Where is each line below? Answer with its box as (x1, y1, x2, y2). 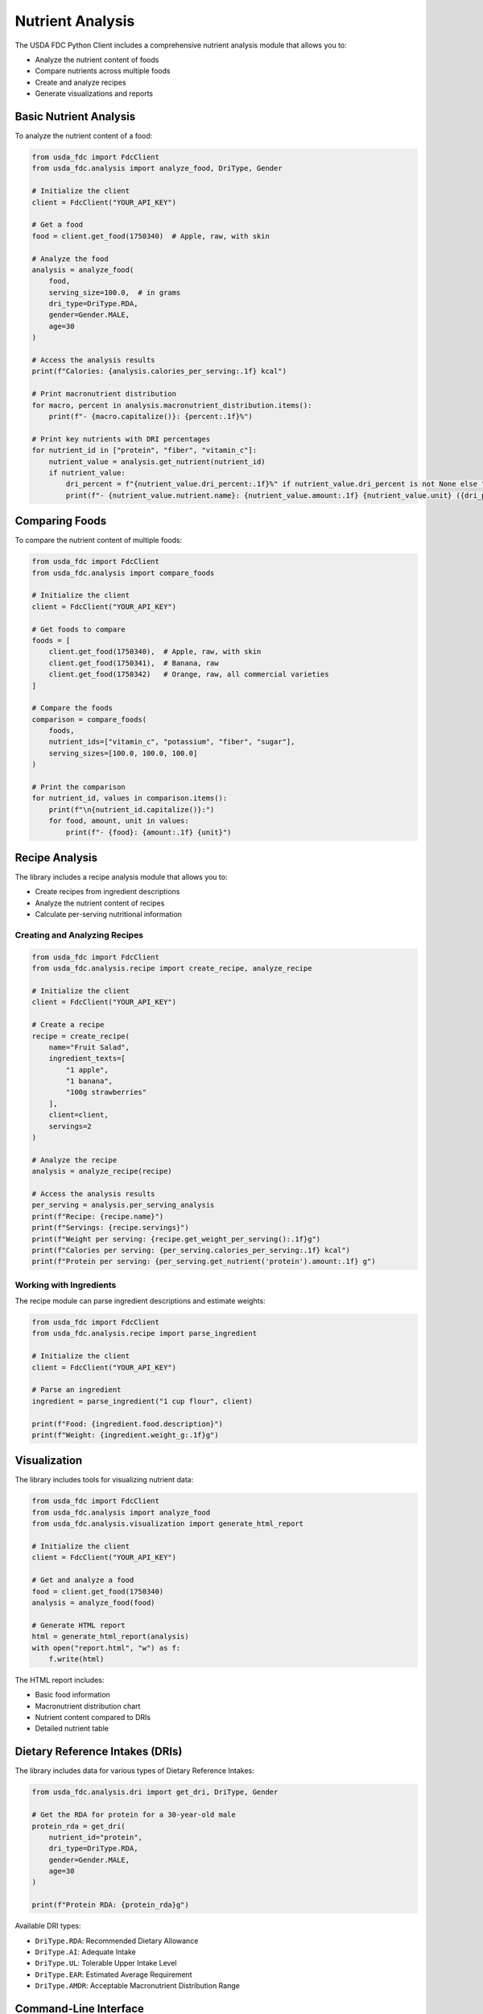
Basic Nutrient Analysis (14, 110, 136, 123)
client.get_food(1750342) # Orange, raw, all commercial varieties (48, 669, 329, 679)
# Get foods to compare (31, 624, 126, 634)
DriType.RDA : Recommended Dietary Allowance (35, 1936, 199, 1946)
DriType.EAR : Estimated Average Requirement (35, 1970, 192, 1979)
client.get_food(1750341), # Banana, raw (48, 658, 219, 668)
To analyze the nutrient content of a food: (14, 131, 153, 141)
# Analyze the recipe (31, 1155, 118, 1164)
